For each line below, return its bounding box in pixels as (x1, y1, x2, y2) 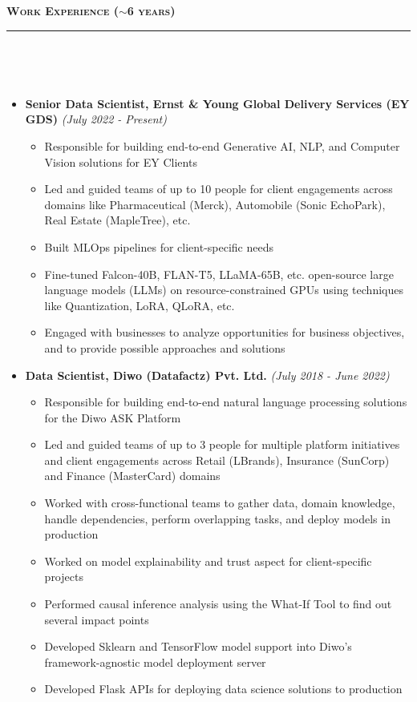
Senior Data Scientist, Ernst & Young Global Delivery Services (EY (25, 95, 410, 111)
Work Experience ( (6, 2, 119, 18)
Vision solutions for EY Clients (44, 153, 197, 170)
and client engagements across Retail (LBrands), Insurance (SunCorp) (44, 451, 390, 468)
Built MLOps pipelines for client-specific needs (44, 238, 273, 255)
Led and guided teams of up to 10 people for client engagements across (44, 180, 393, 197)
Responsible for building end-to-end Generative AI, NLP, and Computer (44, 137, 400, 154)
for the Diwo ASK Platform (44, 409, 181, 426)
